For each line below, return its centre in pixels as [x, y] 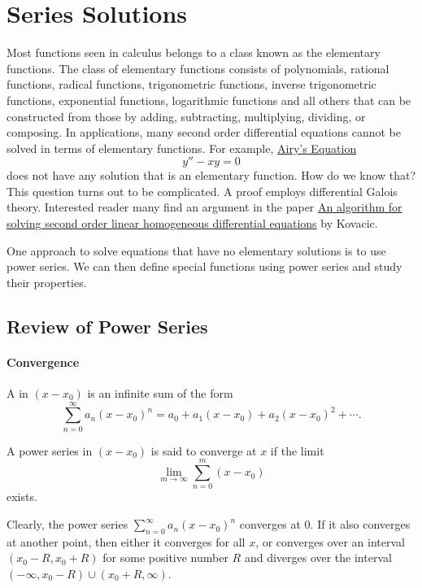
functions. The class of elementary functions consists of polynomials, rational [198, 68]
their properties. [47, 282]
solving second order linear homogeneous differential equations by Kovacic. [192, 223]
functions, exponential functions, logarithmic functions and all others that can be [209, 100]
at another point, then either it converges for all [126, 541]
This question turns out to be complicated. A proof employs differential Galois [202, 191]
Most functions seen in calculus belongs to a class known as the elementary [194, 52]
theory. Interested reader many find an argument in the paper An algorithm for [204, 207]
